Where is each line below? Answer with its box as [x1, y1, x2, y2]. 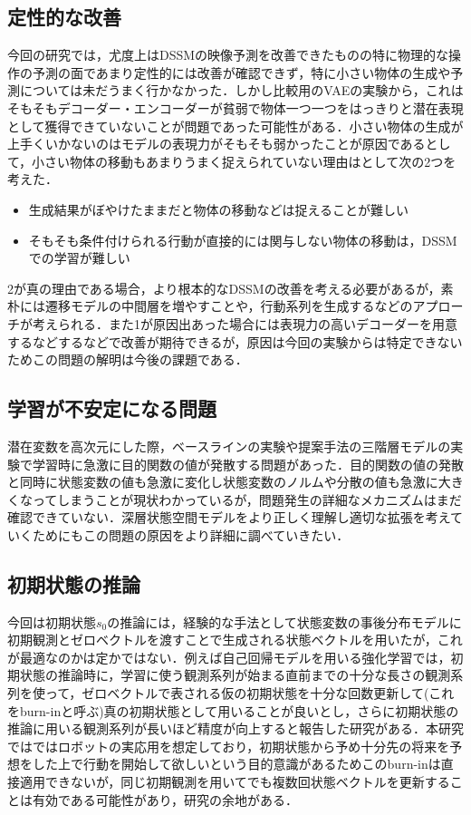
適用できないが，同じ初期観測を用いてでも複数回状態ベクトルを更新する [19, 772, 450, 791]
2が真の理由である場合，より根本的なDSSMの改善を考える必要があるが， [7, 278, 441, 297]
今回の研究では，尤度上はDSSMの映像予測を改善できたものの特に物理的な [7, 45, 449, 64]
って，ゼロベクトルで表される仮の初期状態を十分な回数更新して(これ [44, 684, 455, 703]
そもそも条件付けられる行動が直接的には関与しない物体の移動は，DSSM [28, 230, 457, 249]
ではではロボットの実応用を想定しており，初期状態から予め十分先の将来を [7, 736, 450, 755]
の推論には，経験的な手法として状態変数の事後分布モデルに [107, 612, 462, 631]
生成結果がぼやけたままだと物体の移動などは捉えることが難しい [28, 199, 409, 218]
